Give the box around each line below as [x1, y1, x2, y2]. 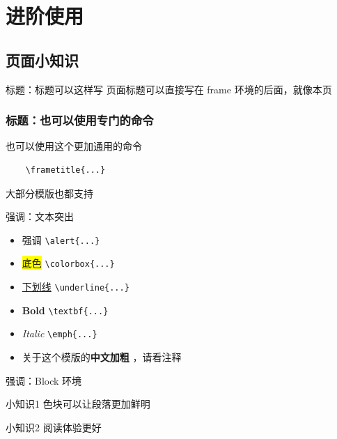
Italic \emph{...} [22, 326, 97, 341]
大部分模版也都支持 [6, 185, 93, 200]
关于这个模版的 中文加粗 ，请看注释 [22, 350, 182, 364]
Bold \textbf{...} [22, 302, 109, 317]
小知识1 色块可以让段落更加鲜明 [6, 396, 150, 411]
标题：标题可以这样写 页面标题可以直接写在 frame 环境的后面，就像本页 [6, 82, 332, 96]
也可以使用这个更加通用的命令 [6, 139, 142, 153]
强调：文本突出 [6, 209, 74, 224]
